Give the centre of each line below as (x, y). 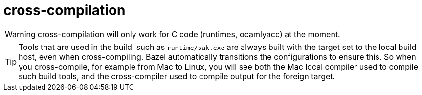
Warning (20, 34)
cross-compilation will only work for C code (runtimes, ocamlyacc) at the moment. (189, 34)
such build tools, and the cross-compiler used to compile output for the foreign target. (177, 76)
